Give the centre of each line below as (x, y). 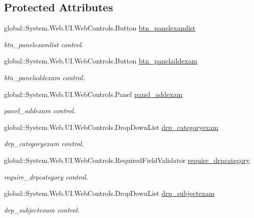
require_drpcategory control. (46, 176)
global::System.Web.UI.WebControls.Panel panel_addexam (93, 94)
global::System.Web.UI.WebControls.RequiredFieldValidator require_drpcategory (127, 160)
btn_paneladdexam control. (45, 77)
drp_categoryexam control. (44, 143)
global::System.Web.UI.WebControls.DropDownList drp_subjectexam (109, 193)
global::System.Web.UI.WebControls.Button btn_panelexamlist (100, 28)
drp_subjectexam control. (42, 209)
